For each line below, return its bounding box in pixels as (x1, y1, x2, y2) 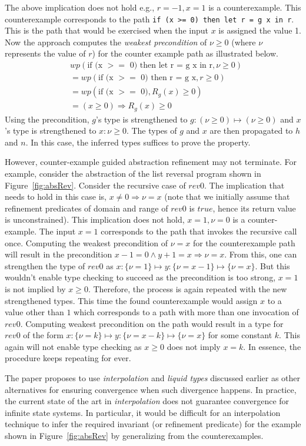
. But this (255, 259, 290, 272)
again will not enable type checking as (5, 340, 142, 352)
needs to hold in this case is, (5, 190, 107, 203)
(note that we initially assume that (164, 190, 290, 203)
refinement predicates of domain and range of (5, 201, 168, 214)
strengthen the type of (5, 259, 85, 272)
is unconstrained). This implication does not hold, (5, 213, 185, 226)
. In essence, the (243, 340, 301, 352)
